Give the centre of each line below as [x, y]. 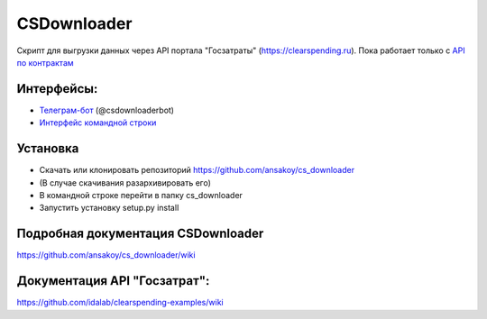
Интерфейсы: [57, 89]
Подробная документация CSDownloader [140, 234]
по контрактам [45, 62]
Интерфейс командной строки [98, 123]
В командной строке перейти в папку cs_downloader [141, 195]
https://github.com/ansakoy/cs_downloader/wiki [106, 255]
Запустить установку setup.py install [109, 208]
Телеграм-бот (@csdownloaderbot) [107, 110]
